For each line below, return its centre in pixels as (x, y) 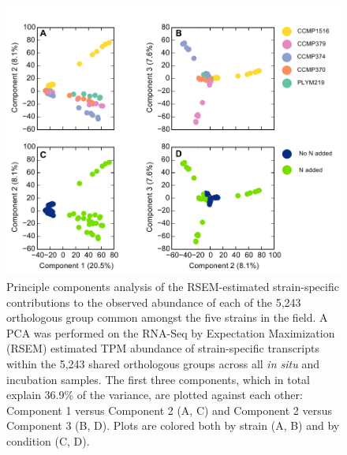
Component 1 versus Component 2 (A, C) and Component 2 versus (169, 410)
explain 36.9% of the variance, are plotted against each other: (155, 395)
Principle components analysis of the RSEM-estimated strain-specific (173, 286)
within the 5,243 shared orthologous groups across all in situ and (163, 363)
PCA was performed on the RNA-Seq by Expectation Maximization (171, 332)
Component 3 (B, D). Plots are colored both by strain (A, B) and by (173, 425)
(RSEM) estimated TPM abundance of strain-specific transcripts (163, 348)
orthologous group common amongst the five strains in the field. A (167, 317)
